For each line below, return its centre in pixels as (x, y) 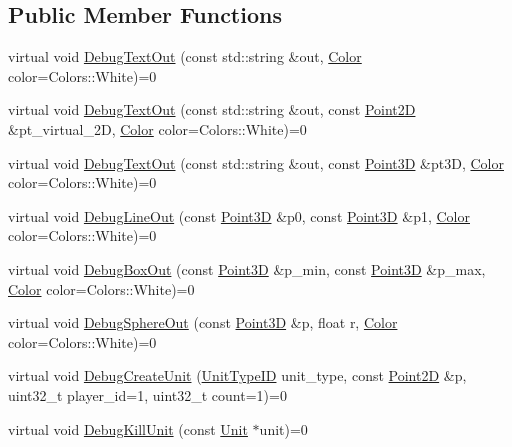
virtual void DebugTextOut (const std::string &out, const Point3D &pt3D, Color (256, 162)
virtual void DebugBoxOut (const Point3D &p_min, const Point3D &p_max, (247, 268)
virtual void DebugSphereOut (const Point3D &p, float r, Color (203, 322)
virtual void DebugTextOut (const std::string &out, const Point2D (212, 109)
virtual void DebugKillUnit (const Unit (128, 428)
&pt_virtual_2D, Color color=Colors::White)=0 (157, 128)
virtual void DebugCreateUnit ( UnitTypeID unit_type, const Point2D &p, (237, 375)
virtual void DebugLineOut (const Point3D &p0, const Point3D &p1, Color (239, 215)
